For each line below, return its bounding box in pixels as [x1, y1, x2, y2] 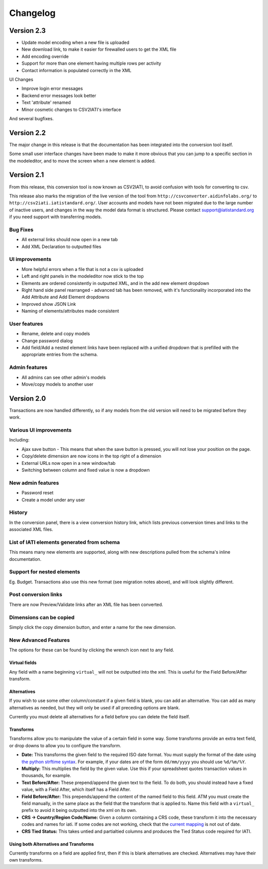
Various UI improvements [9, 427, 72, 434]
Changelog [9, 7, 56, 18]
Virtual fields [9, 660, 37, 666]
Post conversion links [9, 591, 63, 598]
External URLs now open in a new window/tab [21, 460, 116, 466]
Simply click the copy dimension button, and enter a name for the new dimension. [9, 624, 176, 630]
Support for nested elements [9, 568, 80, 575]
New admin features [9, 479, 59, 486]
